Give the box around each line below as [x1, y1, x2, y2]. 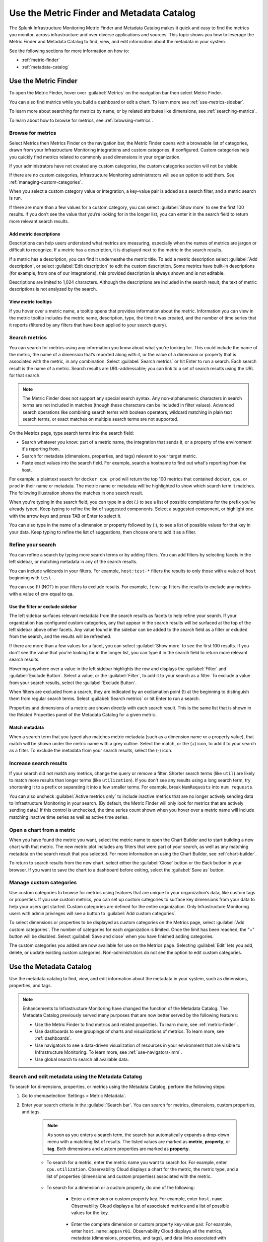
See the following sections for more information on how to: [9, 48, 129, 54]
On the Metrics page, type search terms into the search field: [9, 430, 134, 436]
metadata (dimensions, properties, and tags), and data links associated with [71, 1235, 226, 1241]
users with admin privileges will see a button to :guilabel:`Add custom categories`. [9, 910, 177, 916]
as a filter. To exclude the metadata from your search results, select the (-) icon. [9, 748, 173, 754]
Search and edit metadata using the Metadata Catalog [9, 1073, 142, 1080]
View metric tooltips [9, 299, 52, 305]
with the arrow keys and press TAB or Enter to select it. [9, 513, 122, 519]
